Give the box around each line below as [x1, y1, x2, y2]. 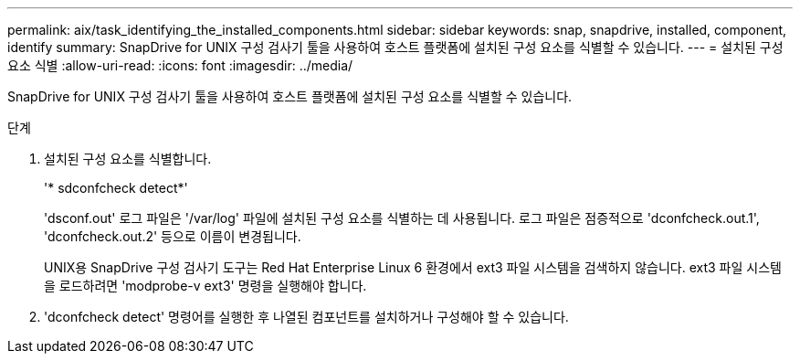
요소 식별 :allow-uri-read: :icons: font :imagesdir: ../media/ [7, 58, 353, 73]
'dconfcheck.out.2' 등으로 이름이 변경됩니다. [44, 228, 301, 244]
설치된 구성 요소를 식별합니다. [44, 151, 212, 166]
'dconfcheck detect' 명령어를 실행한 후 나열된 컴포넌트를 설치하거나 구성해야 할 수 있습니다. [44, 309, 569, 324]
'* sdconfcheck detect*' [44, 180, 188, 196]
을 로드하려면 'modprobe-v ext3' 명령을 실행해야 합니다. [44, 278, 367, 293]
